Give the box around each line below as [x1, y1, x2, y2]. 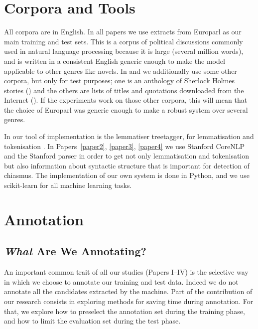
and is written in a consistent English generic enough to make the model [4, 55, 225, 66]
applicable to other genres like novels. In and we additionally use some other [4, 65, 237, 76]
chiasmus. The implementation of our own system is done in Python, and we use [4, 170, 250, 180]
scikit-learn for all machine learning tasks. [4, 180, 132, 190]
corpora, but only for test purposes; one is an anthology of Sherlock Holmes [4, 75, 235, 86]
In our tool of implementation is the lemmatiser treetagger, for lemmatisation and [4, 131, 254, 142]
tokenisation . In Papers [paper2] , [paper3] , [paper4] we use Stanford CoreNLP [4, 141, 245, 151]
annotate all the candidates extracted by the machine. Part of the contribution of [4, 286, 253, 297]
